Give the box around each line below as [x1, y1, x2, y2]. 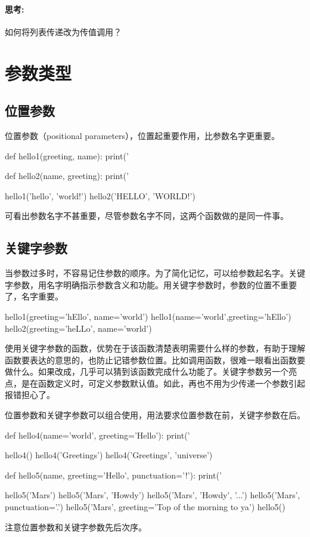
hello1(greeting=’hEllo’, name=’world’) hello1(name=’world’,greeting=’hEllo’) [5, 310, 292, 322]
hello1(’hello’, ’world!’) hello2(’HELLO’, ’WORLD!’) [5, 189, 196, 202]
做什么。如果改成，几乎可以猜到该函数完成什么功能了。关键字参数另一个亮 [5, 365, 297, 378]
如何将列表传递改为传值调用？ [5, 25, 122, 38]
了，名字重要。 [5, 290, 63, 303]
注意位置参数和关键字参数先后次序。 [5, 520, 147, 533]
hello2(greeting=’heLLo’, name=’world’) [5, 322, 152, 334]
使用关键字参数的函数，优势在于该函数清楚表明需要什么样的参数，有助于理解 [5, 342, 305, 354]
